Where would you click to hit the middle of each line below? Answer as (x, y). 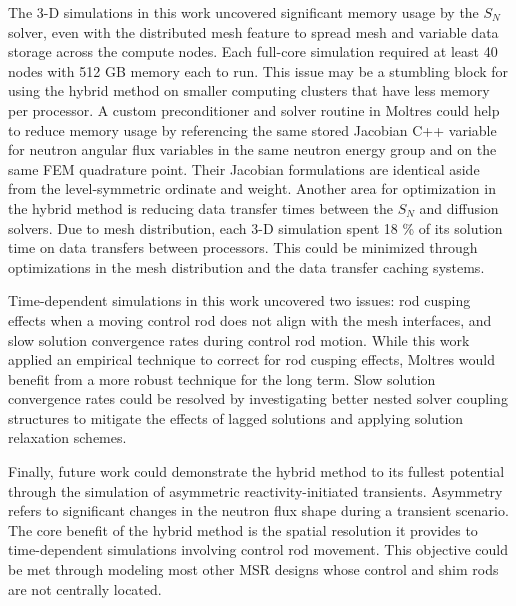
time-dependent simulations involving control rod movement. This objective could (258, 549)
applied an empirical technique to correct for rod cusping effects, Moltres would (251, 359)
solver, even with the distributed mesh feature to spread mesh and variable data (253, 31)
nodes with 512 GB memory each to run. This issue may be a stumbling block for (258, 70)
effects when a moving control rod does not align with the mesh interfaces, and (250, 319)
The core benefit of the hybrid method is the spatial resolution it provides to (243, 529)
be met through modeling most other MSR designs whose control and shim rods (253, 569)
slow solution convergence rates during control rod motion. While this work (239, 339)
